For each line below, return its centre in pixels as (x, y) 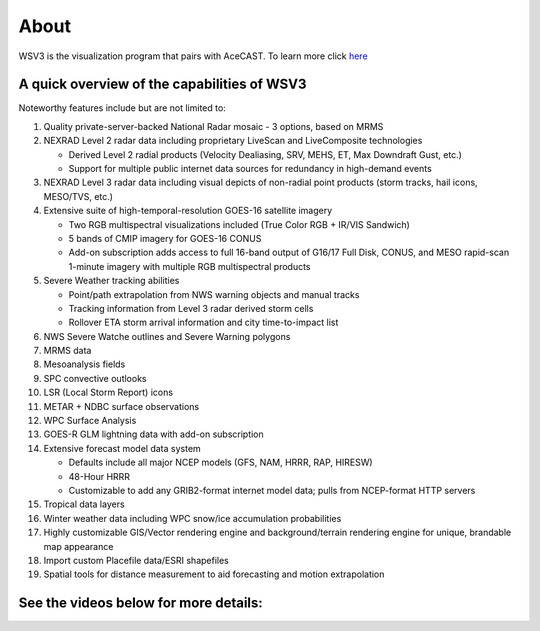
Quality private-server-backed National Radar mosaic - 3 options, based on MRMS (213, 126)
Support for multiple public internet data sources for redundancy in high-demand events (250, 169)
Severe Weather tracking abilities (111, 281)
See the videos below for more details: (141, 603)
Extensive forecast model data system (122, 448)
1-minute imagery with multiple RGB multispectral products (189, 266)
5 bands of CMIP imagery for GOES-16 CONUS (165, 238)
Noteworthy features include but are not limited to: (122, 108)
